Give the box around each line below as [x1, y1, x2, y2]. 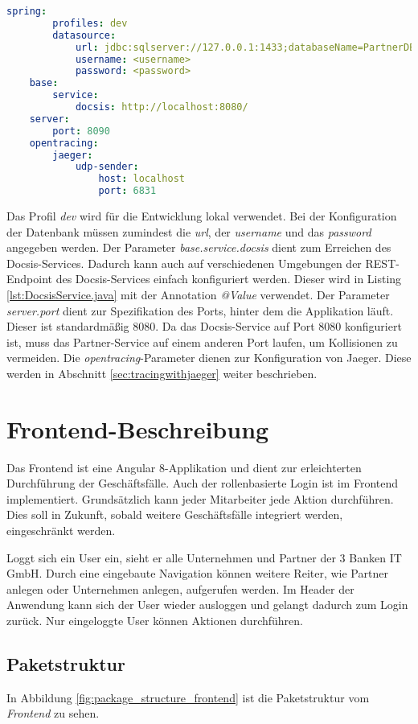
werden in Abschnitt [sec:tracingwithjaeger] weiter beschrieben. [6, 364, 318, 381]
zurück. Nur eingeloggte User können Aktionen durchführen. [6, 612, 303, 628]
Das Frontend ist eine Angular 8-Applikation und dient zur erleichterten [6, 459, 362, 475]
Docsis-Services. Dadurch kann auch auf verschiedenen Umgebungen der [6, 254, 362, 271]
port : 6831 [98, 185, 157, 197]
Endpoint [6, 270, 53, 287]
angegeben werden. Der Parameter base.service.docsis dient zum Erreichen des [6, 239, 391, 256]
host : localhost [98, 173, 185, 185]
